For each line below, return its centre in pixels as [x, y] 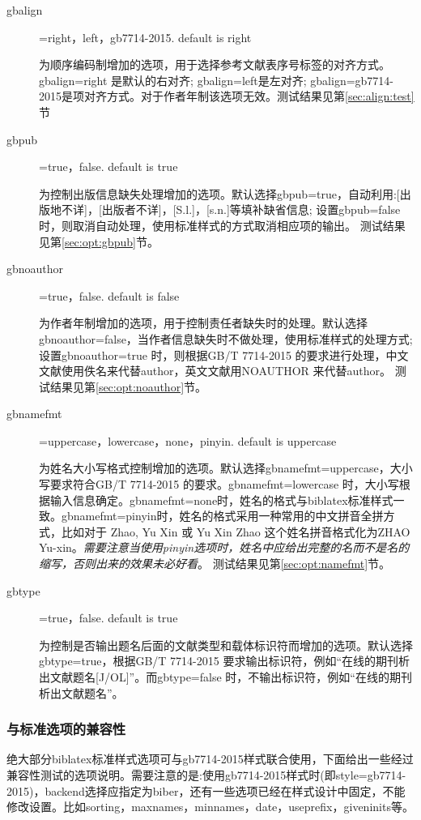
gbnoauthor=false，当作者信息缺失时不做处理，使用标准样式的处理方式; [226, 338]
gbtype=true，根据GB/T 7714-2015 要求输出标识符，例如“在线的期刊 [219, 661]
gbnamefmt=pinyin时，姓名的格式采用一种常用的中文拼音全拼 [222, 516]
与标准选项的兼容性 [66, 729]
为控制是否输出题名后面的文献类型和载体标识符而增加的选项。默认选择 [226, 645]
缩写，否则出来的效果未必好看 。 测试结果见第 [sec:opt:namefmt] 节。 [215, 564]
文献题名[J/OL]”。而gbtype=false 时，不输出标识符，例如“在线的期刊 [231, 677]
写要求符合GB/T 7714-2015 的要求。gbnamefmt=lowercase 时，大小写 [219, 484]
